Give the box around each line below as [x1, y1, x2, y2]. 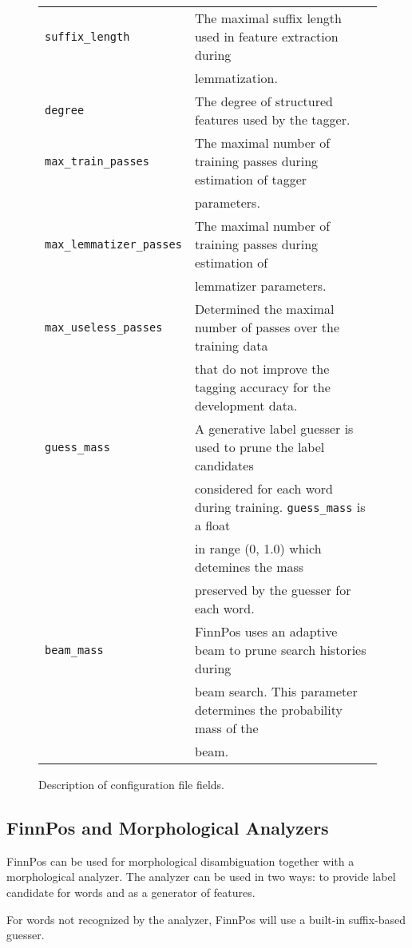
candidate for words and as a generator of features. [6, 883, 256, 900]
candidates [194, 456, 254, 474]
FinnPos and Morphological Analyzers [6, 815, 329, 839]
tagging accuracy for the [194, 378, 331, 396]
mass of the [194, 719, 259, 737]
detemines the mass [194, 557, 304, 576]
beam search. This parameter [194, 682, 358, 700]
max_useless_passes [45, 320, 163, 334]
